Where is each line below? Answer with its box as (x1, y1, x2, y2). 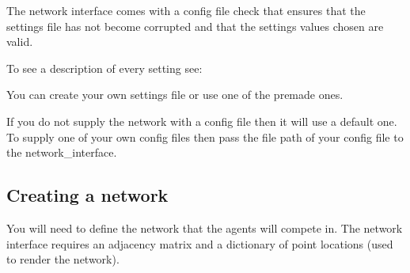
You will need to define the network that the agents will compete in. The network (6, 219, 403, 236)
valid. (6, 33, 33, 50)
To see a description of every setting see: (6, 59, 203, 76)
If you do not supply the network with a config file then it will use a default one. (6, 112, 397, 129)
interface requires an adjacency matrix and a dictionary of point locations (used (6, 235, 393, 252)
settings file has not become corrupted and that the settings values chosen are (6, 17, 384, 34)
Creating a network (6, 183, 169, 207)
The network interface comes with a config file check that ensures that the (6, 2, 366, 18)
